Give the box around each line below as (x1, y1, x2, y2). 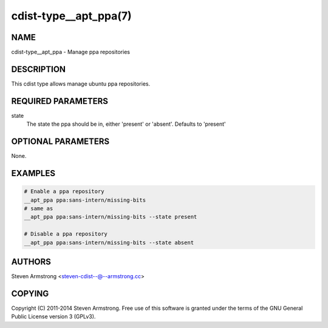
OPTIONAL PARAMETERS (11, 137, 110, 147)
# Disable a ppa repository (24, 231, 108, 237)
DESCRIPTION (11, 64, 66, 74)
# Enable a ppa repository (24, 188, 104, 195)
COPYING (11, 289, 49, 299)
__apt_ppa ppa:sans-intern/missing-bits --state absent (24, 239, 194, 246)
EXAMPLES (11, 168, 56, 179)
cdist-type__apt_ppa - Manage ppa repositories (11, 49, 131, 56)
